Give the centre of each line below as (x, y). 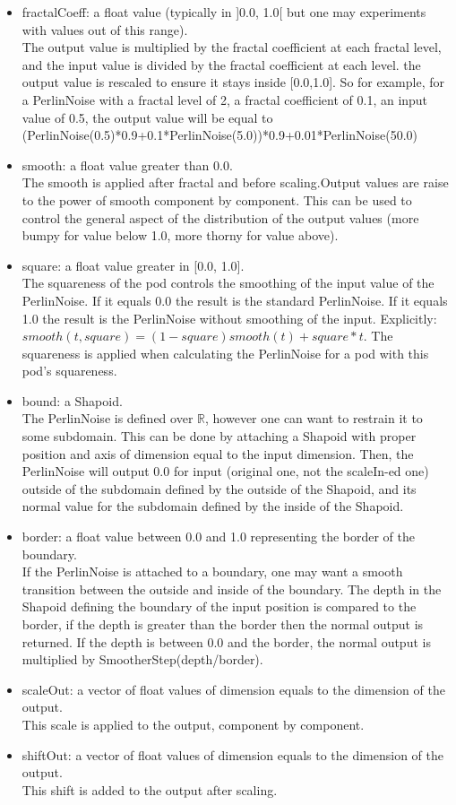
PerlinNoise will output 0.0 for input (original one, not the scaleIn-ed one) (225, 471)
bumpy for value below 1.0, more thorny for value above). (180, 235)
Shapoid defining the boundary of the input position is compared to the (219, 606)
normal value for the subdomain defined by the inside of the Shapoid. (213, 506)
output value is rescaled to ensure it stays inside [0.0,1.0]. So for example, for (233, 82)
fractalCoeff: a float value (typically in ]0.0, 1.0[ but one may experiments (224, 12)
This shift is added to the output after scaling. (150, 789)
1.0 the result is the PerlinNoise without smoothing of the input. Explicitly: (229, 318)
